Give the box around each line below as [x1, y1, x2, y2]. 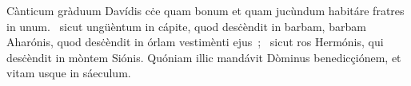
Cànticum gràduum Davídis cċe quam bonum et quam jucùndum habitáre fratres [6, 2, 405, 18]
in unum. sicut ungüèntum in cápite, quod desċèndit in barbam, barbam [6, 18, 366, 34]
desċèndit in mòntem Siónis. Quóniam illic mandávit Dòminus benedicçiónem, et [6, 49, 401, 65]
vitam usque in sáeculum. [6, 64, 131, 81]
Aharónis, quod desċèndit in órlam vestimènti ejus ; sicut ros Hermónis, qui [6, 33, 384, 50]
